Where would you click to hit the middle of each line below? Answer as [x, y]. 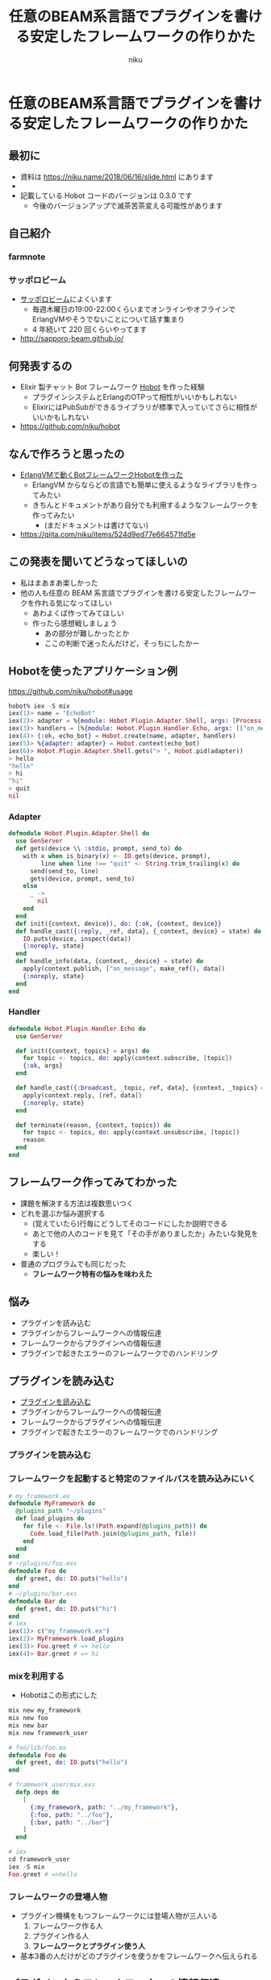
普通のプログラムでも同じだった [73, 1263]
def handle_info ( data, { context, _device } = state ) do [110, 961]
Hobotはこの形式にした [59, 1695]
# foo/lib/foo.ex [38, 1747]
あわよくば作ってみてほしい [78, 613]
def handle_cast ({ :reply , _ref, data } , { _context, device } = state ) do [139, 931]
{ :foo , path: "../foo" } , [71, 1814]
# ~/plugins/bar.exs [43, 1593]
